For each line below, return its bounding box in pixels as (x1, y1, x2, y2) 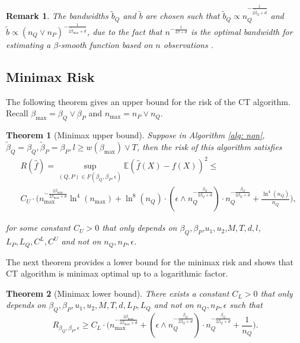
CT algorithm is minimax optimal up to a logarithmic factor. (6, 267, 228, 280)
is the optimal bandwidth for (190, 25, 293, 37)
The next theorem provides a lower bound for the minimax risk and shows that (6, 255, 294, 268)
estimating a (6, 38, 51, 50)
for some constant (6, 221, 71, 234)
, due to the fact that (87, 25, 162, 37)
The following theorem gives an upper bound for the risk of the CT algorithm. (6, 95, 291, 107)
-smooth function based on (58, 38, 153, 50)
